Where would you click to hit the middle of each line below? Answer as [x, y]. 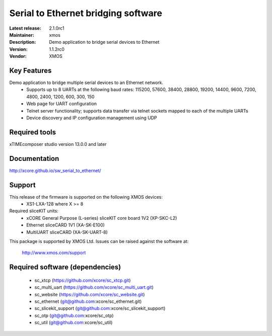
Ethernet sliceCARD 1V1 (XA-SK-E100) [66, 225]
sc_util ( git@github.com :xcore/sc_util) [74, 322]
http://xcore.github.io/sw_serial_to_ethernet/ [55, 171]
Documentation [34, 158]
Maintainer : [22, 35]
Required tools [33, 132]
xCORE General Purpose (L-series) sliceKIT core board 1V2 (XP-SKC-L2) [102, 218]
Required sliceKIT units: [34, 211]
